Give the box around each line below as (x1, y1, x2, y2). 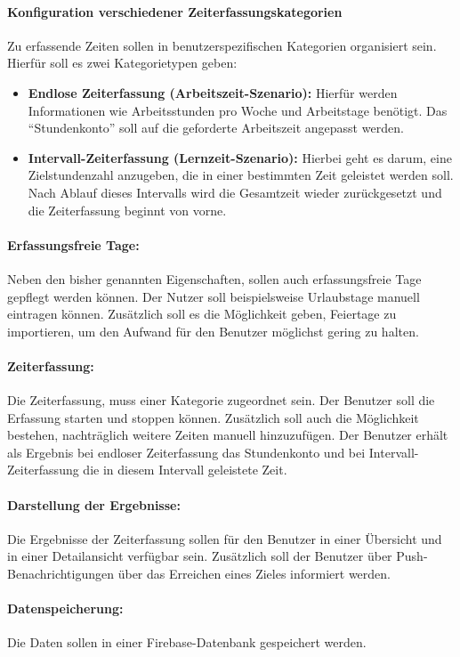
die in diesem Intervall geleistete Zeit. (83, 460, 287, 479)
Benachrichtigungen (7, 564, 115, 583)
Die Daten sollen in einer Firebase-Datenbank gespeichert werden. (7, 633, 367, 652)
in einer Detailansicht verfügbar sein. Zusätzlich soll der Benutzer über (7, 547, 392, 565)
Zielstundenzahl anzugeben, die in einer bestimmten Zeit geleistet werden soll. (28, 166, 454, 184)
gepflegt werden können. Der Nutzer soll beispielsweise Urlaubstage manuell (7, 287, 420, 305)
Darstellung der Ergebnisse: (7, 495, 181, 514)
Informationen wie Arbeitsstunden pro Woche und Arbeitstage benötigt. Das (28, 101, 448, 119)
